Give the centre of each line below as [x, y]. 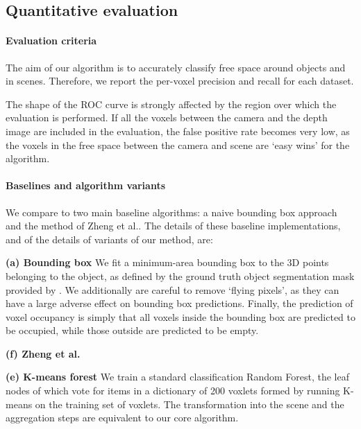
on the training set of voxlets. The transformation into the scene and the [190, 404]
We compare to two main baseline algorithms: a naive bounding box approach [171, 212]
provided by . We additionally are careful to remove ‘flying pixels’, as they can [173, 289]
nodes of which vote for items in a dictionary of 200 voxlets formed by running [173, 391]
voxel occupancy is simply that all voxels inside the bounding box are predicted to [181, 316]
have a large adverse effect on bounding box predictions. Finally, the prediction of [179, 303]
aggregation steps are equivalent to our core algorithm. [122, 418]
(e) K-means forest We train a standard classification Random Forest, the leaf [177, 377]
